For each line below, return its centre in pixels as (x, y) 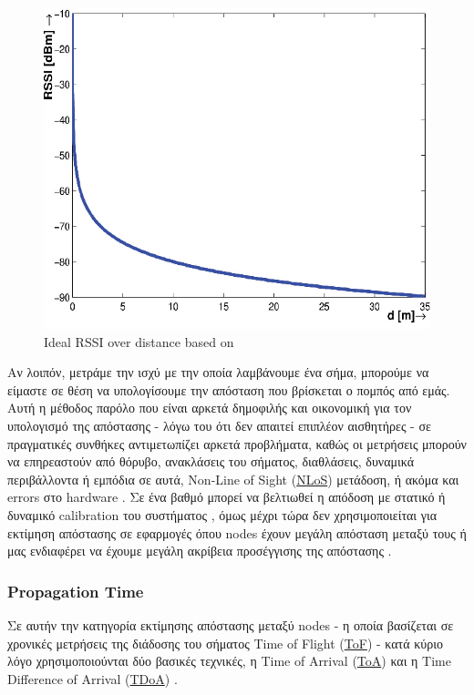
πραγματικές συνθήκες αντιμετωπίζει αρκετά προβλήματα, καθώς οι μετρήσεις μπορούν (237, 443)
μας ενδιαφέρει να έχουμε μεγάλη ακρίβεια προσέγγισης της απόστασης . (200, 551)
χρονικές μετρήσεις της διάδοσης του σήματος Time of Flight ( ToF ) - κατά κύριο (225, 643)
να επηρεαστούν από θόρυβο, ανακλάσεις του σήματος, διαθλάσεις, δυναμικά (211, 461)
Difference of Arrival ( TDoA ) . (93, 678)
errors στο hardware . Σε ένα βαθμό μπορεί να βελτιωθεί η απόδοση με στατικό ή (227, 497)
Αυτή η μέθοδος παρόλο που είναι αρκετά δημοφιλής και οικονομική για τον (210, 408)
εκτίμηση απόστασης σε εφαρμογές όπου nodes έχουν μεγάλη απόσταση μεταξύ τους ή (237, 532)
